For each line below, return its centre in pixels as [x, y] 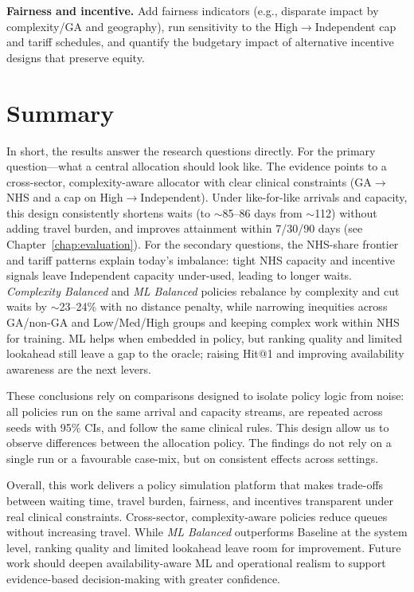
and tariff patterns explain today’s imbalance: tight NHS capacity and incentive [201, 259]
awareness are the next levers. [79, 369]
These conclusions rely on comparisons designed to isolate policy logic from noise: [205, 396]
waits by [27, 306]
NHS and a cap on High [65, 197]
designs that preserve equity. [76, 57]
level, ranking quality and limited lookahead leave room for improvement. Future [204, 547]
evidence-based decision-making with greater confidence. [143, 578]
